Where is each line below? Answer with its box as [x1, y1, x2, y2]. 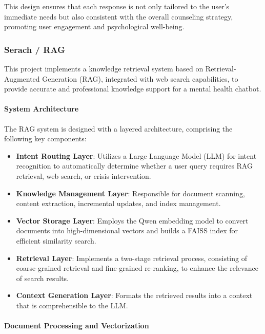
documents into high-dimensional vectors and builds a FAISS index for [16, 225, 238, 236]
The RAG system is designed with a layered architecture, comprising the [4, 123, 233, 134]
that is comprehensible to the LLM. [16, 300, 128, 310]
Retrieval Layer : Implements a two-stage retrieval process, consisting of [16, 252, 247, 263]
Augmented [4, 73, 40, 84]
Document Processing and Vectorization [4, 320, 149, 331]
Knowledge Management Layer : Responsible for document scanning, [16, 188, 245, 198]
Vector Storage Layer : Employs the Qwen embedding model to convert [16, 215, 249, 226]
